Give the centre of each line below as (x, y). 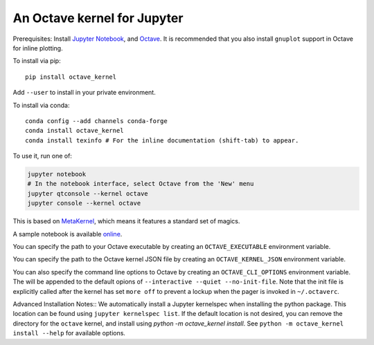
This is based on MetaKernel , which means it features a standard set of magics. (126, 221)
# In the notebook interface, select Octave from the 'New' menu (141, 184)
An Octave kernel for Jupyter (98, 18)
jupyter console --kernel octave (84, 203)
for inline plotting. (38, 48)
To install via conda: (41, 105)
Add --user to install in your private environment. (84, 93)
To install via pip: (37, 61)
